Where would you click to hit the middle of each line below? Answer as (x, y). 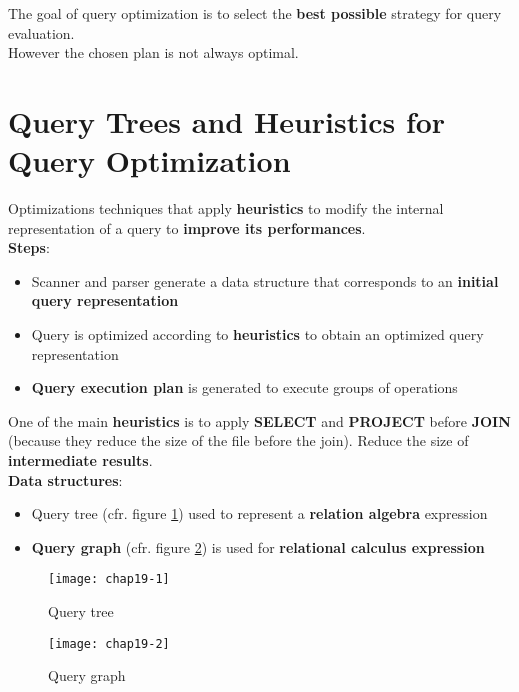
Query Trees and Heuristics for (227, 120)
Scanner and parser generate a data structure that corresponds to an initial (265, 280)
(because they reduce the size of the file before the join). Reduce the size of (238, 440)
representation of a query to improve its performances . (187, 227)
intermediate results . (80, 460)
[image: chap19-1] (109, 579)
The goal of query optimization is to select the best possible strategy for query (255, 13)
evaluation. (41, 32)
